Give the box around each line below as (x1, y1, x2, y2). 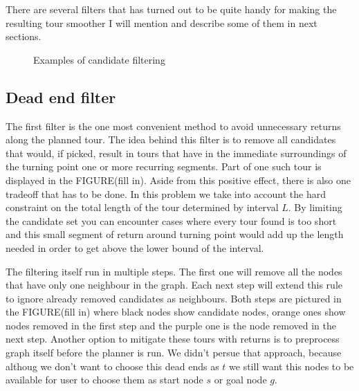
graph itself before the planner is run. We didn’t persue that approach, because (6, 345, 342, 360)
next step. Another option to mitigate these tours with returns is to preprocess (6, 331, 340, 346)
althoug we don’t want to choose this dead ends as (6, 358, 219, 373)
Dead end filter (6, 86, 116, 107)
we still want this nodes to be (229, 358, 354, 373)
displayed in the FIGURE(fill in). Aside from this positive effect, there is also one (6, 172, 351, 187)
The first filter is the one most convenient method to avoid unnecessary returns (6, 118, 341, 133)
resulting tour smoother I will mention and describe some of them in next (6, 15, 317, 30)
